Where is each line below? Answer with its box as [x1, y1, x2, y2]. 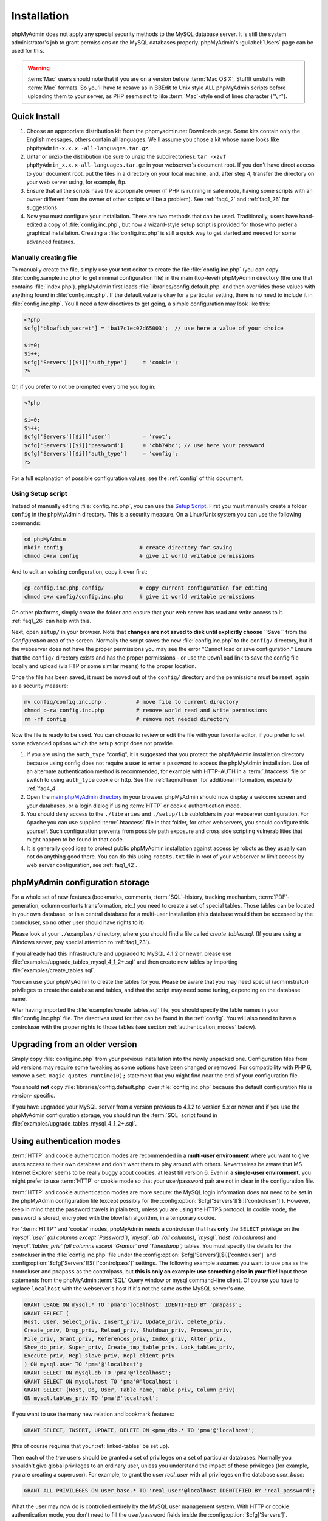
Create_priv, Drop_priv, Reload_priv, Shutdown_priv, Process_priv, [24, 1327, 233, 1334]
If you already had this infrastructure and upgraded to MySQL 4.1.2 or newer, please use [11, 950, 232, 957]
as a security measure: [11, 682, 69, 689]
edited [26, 221, 43, 228]
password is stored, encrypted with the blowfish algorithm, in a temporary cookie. [11, 1214, 216, 1222]
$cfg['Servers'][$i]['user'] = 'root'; [24, 433, 172, 440]
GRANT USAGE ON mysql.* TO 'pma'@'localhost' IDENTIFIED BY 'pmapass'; [24, 1301, 242, 1308]
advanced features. [26, 238, 75, 245]
